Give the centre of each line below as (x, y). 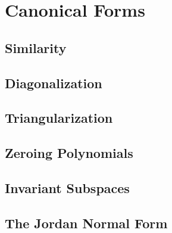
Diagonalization (54, 83)
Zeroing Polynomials (69, 153)
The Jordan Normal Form (86, 223)
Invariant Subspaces (67, 187)
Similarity (36, 47)
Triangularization (59, 118)
